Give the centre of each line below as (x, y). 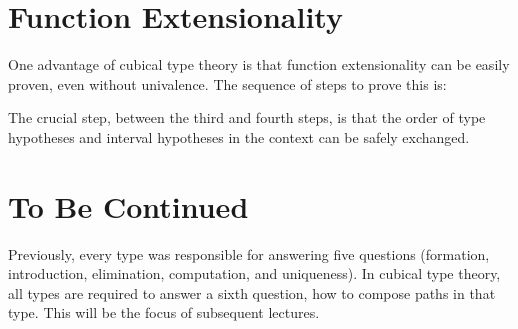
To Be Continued (128, 205)
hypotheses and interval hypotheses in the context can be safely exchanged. (239, 136)
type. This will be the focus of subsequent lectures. (164, 312)
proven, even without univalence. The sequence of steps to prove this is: (227, 83)
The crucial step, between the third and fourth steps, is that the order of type (247, 117)
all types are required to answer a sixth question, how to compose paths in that (252, 292)
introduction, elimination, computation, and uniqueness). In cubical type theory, (254, 273)
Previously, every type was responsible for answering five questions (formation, (249, 253)
